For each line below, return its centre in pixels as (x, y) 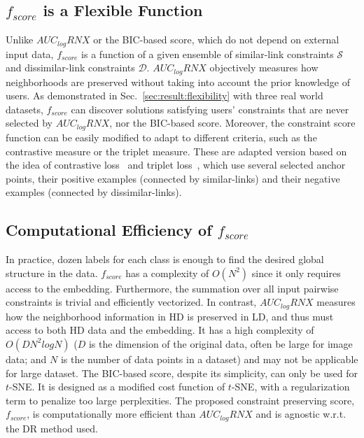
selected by (29, 123)
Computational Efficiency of (109, 230)
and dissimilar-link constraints (70, 68)
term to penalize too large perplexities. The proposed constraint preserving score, (180, 400)
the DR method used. (52, 428)
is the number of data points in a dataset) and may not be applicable (209, 359)
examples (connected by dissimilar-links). (94, 192)
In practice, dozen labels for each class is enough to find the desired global (165, 259)
